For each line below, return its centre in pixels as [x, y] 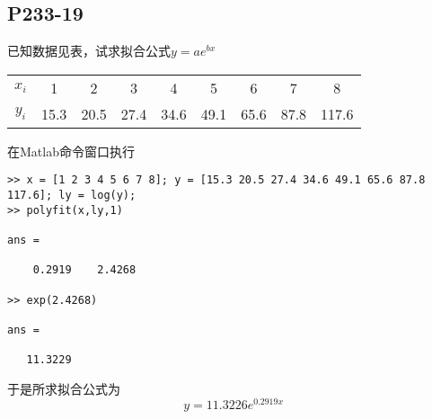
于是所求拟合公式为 [64, 388]
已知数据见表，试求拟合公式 [89, 51]
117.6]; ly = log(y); [72, 196]
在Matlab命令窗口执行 [71, 151]
